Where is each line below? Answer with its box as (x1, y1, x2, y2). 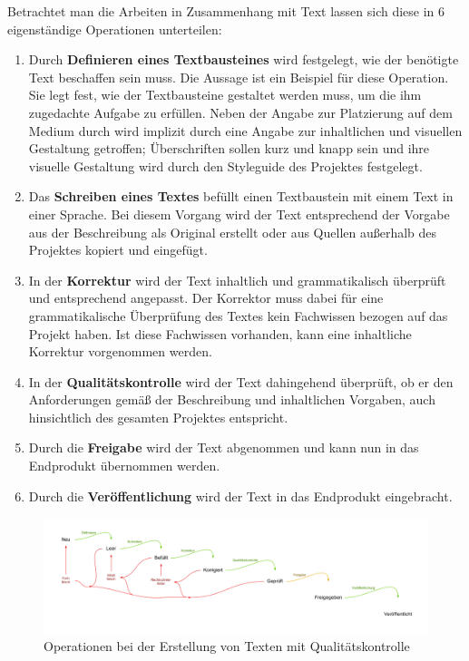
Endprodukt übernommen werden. (28, 456, 220, 475)
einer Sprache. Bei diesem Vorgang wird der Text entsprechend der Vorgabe (28, 204, 450, 223)
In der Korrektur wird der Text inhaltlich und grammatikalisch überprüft (28, 270, 446, 289)
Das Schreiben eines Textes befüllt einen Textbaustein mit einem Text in (28, 187, 454, 206)
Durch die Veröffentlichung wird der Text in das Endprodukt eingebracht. (28, 486, 453, 505)
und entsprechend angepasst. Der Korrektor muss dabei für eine (28, 288, 384, 307)
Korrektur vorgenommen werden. (28, 342, 212, 361)
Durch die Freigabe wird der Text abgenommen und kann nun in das (28, 438, 419, 457)
